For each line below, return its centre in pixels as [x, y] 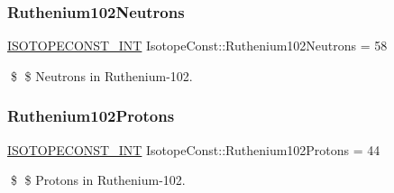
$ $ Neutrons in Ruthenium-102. [101, 75]
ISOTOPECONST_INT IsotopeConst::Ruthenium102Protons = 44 [194, 149]
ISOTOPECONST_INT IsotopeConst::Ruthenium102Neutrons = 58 [197, 46]
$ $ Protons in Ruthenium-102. [98, 180]
